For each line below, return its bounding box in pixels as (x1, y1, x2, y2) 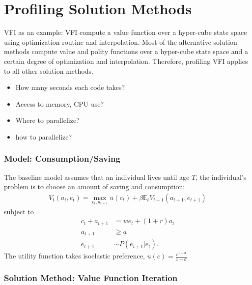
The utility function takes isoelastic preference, (4, 251, 145, 261)
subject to (4, 206, 34, 216)
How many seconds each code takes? (15, 82, 125, 92)
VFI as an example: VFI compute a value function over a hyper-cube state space (4, 27, 247, 37)
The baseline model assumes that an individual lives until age (4, 171, 190, 182)
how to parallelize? (15, 131, 72, 142)
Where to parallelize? (15, 115, 80, 125)
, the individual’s (196, 171, 247, 182)
